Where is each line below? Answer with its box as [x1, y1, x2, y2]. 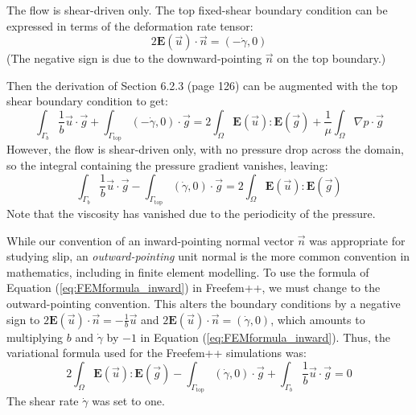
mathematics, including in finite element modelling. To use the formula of [6, 263, 369, 280]
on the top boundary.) [277, 50, 386, 67]
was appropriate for [309, 232, 406, 249]
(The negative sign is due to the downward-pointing [6, 50, 262, 67]
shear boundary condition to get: [6, 92, 168, 109]
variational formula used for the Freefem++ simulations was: [6, 344, 307, 361]
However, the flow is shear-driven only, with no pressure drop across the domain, [6, 141, 404, 158]
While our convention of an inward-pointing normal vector [6, 232, 294, 249]
